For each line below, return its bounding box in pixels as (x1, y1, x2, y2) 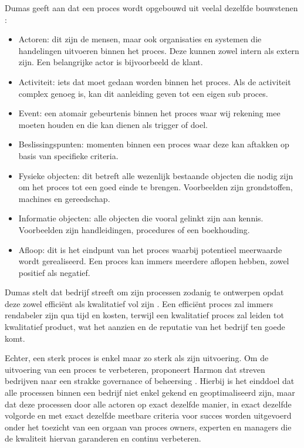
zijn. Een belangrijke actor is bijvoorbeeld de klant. (18, 56, 203, 68)
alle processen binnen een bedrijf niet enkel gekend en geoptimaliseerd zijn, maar (5, 386, 295, 399)
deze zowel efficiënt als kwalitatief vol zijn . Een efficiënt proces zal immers (5, 297, 273, 309)
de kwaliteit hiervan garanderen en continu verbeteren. (5, 432, 201, 444)
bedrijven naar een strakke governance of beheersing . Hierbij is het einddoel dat (5, 375, 295, 387)
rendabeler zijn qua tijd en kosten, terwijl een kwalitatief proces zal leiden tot (5, 309, 284, 321)
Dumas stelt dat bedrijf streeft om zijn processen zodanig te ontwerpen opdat (5, 286, 284, 298)
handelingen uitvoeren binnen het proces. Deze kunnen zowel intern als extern (18, 44, 299, 56)
